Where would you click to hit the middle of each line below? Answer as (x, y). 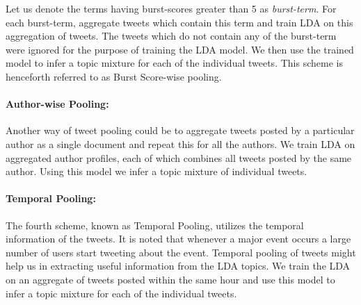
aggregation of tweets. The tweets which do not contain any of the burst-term (171, 36)
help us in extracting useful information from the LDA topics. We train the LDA (178, 266)
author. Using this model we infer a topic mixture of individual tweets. (157, 171)
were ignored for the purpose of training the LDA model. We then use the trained (180, 49)
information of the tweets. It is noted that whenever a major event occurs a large (178, 239)
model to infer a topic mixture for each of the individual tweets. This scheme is (174, 63)
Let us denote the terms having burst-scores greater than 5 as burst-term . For (171, 8)
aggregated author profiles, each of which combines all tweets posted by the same (179, 157)
